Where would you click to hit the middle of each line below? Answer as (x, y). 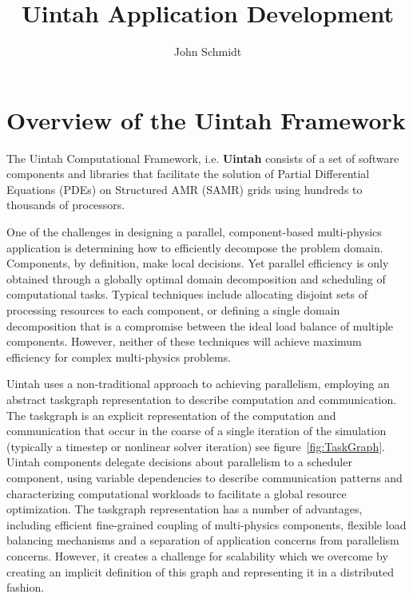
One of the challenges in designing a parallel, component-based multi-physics (194, 232)
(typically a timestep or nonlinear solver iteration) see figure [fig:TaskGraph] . (196, 446)
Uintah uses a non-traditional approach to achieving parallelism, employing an (198, 384)
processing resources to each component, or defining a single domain (173, 310)
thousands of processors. (66, 205)
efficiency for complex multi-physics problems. (119, 356)
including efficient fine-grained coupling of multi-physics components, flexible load (206, 524)
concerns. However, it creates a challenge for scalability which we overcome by (197, 555)
